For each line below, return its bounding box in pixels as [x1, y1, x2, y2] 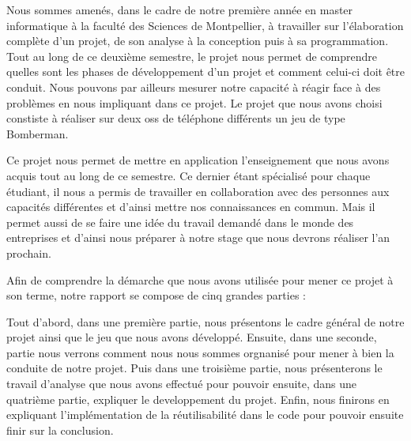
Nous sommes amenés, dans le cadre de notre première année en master [6, 2, 353, 17]
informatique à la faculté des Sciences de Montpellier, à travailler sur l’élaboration [6, 17, 404, 33]
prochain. [6, 244, 51, 261]
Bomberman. [6, 125, 69, 141]
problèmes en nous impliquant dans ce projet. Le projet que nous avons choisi [6, 94, 383, 111]
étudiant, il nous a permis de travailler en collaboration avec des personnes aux [6, 183, 390, 199]
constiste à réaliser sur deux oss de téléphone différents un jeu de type [6, 110, 345, 126]
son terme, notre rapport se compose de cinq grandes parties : [6, 287, 306, 303]
